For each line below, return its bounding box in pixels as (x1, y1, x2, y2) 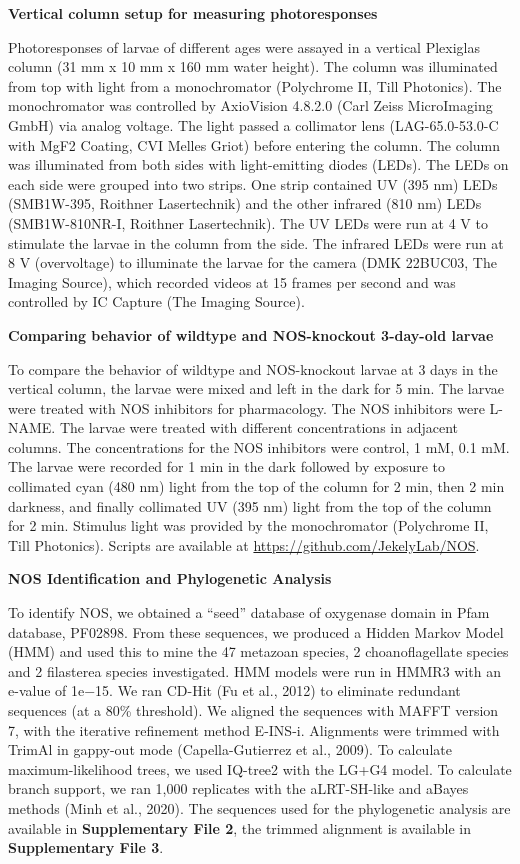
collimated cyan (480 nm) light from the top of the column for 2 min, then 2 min (8, 476, 505, 497)
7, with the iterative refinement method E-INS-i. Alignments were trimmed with (8, 719, 500, 740)
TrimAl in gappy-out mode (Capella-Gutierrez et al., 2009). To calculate (8, 739, 452, 760)
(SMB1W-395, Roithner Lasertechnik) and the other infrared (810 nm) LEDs (8, 193, 482, 214)
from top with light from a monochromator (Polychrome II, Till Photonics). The (8, 75, 502, 96)
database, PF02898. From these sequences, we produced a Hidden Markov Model (8, 621, 504, 642)
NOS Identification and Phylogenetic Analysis (8, 568, 332, 589)
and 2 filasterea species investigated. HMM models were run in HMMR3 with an (8, 660, 502, 681)
